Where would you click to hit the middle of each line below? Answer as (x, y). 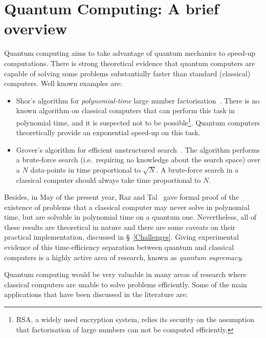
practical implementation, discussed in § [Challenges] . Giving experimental (121, 237)
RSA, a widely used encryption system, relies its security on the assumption (135, 319)
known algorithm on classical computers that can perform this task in (125, 110)
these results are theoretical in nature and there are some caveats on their (120, 227)
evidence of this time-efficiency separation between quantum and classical (119, 247)
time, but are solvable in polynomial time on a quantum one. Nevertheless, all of (130, 217)
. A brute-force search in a (197, 169)
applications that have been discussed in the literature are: (96, 294)
